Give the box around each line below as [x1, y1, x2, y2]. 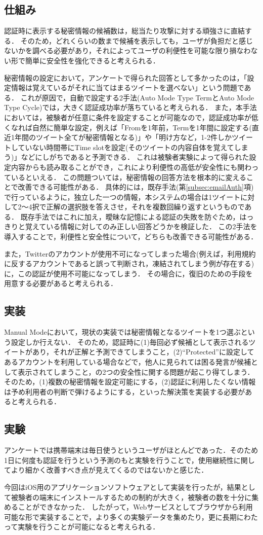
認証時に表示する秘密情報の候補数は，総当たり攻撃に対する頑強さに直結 [4, 25, 245, 36]
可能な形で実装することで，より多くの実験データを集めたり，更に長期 [4, 511, 237, 522]
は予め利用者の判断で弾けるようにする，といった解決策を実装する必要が [4, 386, 245, 397]
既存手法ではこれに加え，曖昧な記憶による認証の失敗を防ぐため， [20, 211, 240, 222]
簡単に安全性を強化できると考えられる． [25, 55, 160, 65]
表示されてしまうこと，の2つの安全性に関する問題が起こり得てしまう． [18, 366, 254, 377]
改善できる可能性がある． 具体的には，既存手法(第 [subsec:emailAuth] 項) [18, 182, 254, 192]
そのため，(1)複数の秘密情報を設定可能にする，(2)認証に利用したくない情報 [4, 376, 256, 387]
